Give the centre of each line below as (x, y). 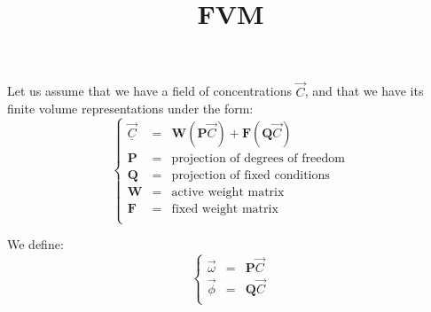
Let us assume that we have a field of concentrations (149, 91)
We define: (35, 244)
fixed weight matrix (225, 210)
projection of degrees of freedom (258, 159)
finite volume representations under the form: (130, 109)
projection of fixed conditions (251, 176)
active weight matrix (228, 193)
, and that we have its (364, 91)
